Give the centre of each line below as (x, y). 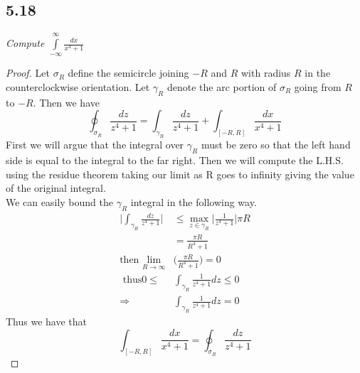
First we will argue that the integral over (95, 145)
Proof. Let (28, 73)
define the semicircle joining (128, 73)
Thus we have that (47, 321)
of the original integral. (56, 188)
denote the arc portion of (222, 86)
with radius (266, 73)
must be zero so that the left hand (276, 145)
